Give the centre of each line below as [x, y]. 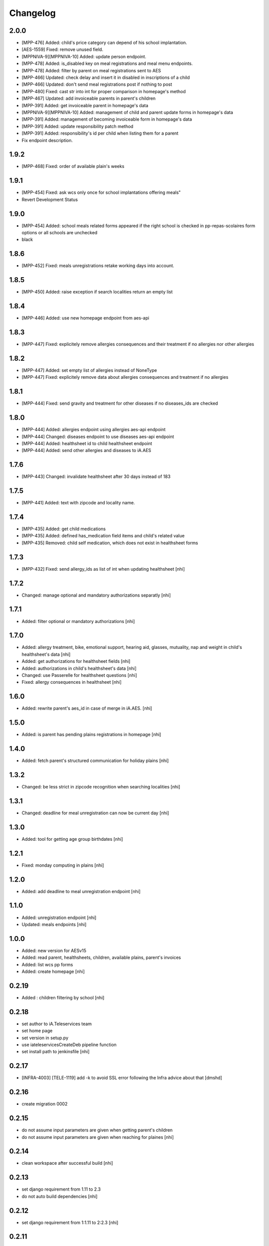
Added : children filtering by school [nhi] [63, 997]
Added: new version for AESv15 [54, 950]
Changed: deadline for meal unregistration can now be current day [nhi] [95, 813]
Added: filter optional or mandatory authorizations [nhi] [78, 621]
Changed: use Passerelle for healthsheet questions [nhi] [79, 675]
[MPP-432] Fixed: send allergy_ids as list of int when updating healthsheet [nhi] [103, 569]
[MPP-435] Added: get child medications [64, 529]
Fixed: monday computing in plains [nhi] [63, 865]
